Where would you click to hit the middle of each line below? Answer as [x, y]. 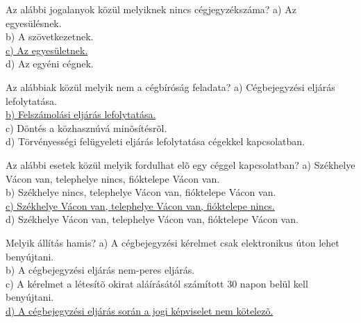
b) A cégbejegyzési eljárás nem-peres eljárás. [100, 270]
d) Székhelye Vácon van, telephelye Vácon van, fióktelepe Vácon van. [152, 219]
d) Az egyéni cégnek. [50, 64]
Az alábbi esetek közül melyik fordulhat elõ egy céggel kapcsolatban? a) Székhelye [180, 164]
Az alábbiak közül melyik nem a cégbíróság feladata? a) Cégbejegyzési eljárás [170, 86]
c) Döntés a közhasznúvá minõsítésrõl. [86, 127]
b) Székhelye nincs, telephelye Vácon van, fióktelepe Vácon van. [141, 192]
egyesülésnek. [34, 23]
